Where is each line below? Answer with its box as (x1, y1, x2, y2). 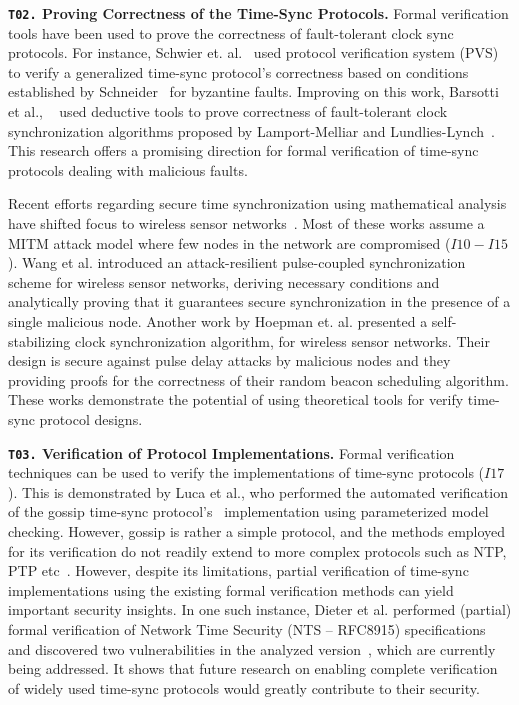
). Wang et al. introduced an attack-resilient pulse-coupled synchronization (8, 252, 466, 273)
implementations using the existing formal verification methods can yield (8, 579, 454, 600)
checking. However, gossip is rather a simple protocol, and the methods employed (8, 520, 506, 541)
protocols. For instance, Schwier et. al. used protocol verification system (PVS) (8, 42, 499, 63)
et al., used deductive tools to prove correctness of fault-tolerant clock (8, 101, 448, 122)
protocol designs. (39, 408, 143, 429)
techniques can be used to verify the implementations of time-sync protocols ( (8, 462, 485, 483)
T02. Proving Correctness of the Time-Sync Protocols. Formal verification (8, 3, 509, 23)
